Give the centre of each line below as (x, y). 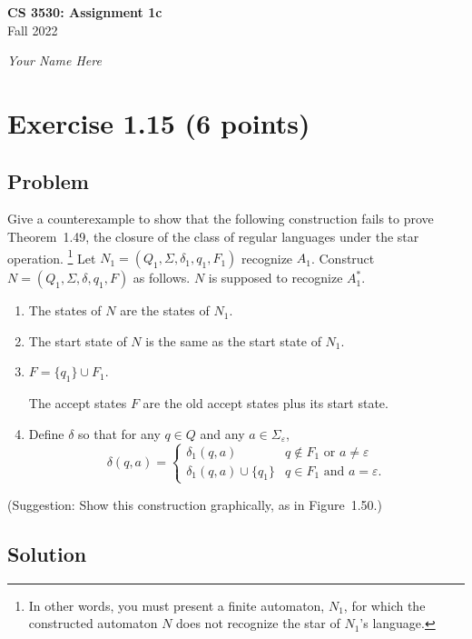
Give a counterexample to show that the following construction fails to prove (221, 219)
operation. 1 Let (52, 256)
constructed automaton (93, 623)
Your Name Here (54, 60)
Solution (47, 553)
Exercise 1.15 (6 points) (159, 122)
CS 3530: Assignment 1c (85, 12)
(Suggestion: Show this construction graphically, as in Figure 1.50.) (195, 504)
